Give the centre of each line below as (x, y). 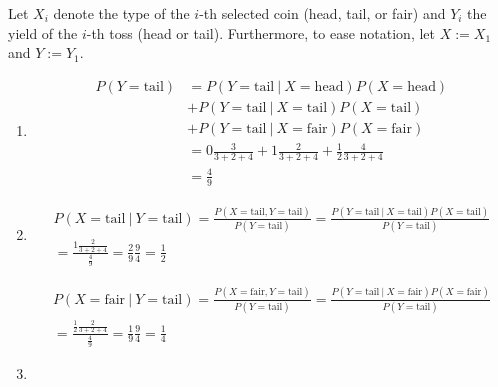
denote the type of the (121, 13)
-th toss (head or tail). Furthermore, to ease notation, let (260, 32)
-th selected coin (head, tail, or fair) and (322, 13)
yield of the (43, 32)
